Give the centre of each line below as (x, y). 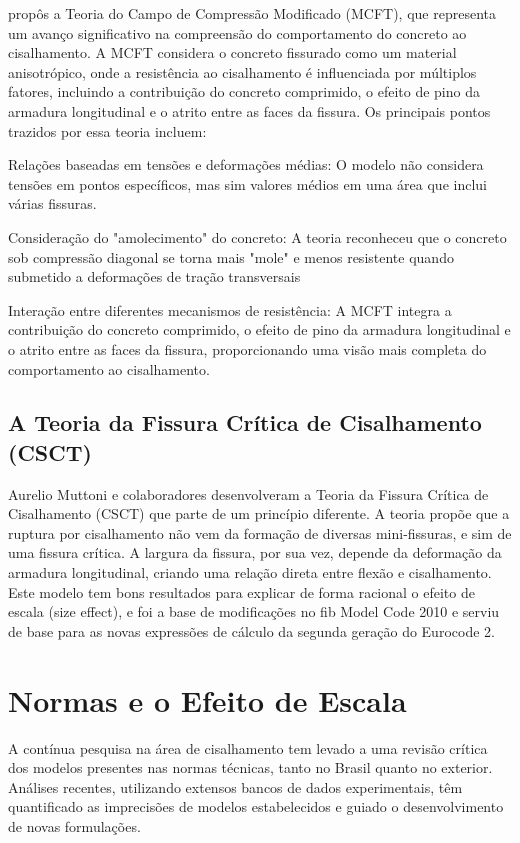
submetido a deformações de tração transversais (154, 276)
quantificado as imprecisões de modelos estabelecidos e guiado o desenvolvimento (256, 806)
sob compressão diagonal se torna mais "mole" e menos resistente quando (231, 256)
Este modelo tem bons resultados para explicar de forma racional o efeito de (241, 591)
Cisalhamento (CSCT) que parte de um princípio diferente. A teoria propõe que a (259, 513)
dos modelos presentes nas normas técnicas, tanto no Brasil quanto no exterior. (250, 767)
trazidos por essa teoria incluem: (107, 130)
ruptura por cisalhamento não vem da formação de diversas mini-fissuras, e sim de (260, 532)
